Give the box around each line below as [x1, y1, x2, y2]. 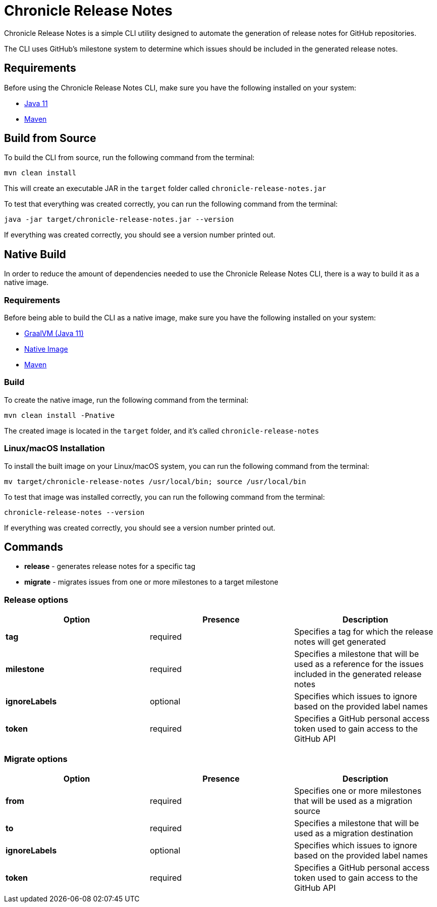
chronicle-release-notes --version [4, 508, 145, 516]
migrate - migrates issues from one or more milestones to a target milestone [24, 578, 279, 587]
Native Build [4, 248, 66, 261]
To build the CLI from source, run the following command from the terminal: [4, 153, 255, 162]
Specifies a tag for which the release [294, 627, 433, 637]
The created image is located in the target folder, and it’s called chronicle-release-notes [4, 426, 319, 435]
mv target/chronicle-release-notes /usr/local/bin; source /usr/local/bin [4, 477, 306, 486]
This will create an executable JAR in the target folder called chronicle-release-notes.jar [4, 184, 326, 193]
